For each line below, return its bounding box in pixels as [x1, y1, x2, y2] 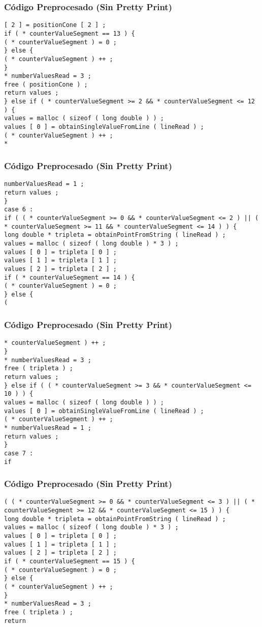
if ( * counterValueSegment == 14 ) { [4, 274, 135, 281]
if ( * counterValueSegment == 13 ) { [4, 30, 135, 37]
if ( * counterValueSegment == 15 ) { [4, 558, 135, 565]
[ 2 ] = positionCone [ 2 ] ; [4, 21, 106, 29]
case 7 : [4, 449, 34, 457]
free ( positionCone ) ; [4, 80, 88, 88]
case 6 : [4, 206, 34, 213]
